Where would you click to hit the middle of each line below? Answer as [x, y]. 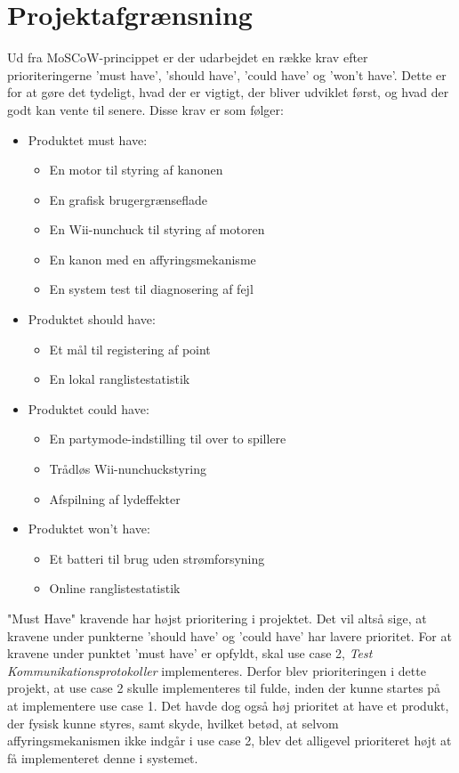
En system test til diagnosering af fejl [151, 289]
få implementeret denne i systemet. [103, 757]
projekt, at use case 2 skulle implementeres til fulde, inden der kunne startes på [224, 688]
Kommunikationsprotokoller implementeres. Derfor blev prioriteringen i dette [217, 670]
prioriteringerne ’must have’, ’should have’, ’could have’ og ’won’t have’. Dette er [227, 74]
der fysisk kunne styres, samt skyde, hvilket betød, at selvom [173, 723]
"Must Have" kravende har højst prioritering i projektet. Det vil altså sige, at [217, 618]
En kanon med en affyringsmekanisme [153, 259]
